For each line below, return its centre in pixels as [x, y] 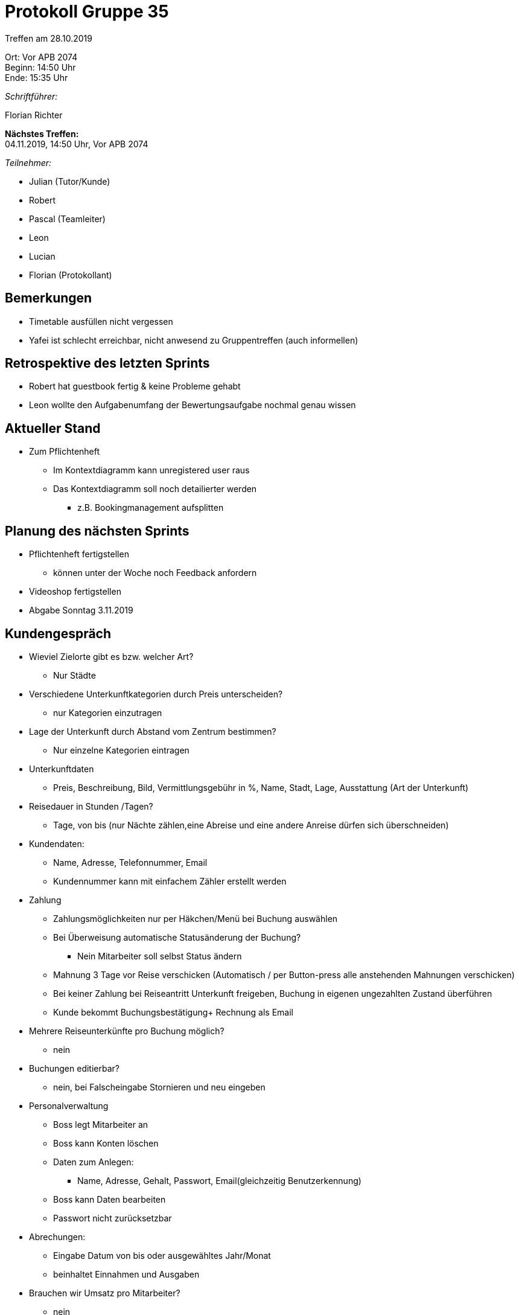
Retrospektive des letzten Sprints [107, 363]
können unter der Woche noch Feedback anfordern [155, 573]
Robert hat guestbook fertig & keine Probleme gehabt [135, 386]
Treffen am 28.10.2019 [49, 38]
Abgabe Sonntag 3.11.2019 [81, 610]
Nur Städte [75, 675]
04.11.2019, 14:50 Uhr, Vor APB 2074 [77, 144]
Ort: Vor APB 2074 [41, 57]
